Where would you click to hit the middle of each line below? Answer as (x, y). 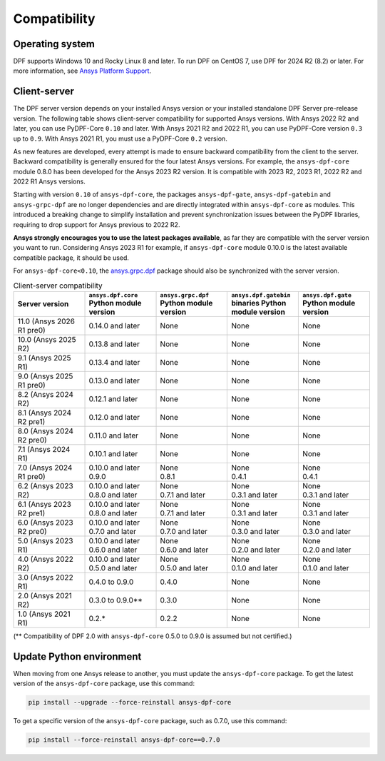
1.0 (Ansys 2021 (44, 614)
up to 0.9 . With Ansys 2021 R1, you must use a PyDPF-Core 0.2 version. (120, 138)
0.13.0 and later (114, 380)
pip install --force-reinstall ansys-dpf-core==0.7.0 (124, 740)
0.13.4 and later (114, 362)
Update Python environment (77, 656)
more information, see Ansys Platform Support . (82, 71)
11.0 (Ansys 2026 (46, 321)
